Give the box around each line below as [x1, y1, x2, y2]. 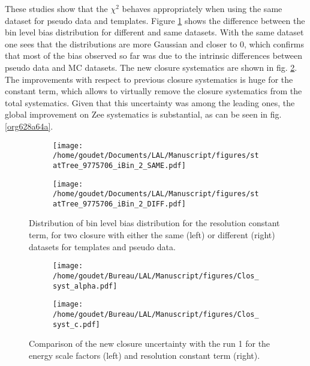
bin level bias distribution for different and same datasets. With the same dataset [5, 26, 304, 38]
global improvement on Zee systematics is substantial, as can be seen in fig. [5, 108, 282, 121]
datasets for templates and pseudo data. [29, 240, 176, 253]
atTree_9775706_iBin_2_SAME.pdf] [53, 161, 186, 170]
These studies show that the [5, 2, 108, 14]
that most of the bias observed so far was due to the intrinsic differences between [5, 49, 303, 62]
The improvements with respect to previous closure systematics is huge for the [5, 73, 293, 85]
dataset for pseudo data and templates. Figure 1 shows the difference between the [5, 14, 305, 26]
